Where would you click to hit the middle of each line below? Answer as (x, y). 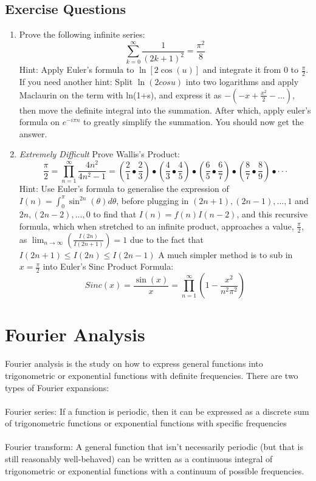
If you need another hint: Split (76, 82)
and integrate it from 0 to (250, 70)
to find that (115, 214)
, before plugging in (153, 200)
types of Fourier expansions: (57, 387)
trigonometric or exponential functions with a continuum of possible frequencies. (155, 470)
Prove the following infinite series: (82, 34)
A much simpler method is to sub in (225, 254)
